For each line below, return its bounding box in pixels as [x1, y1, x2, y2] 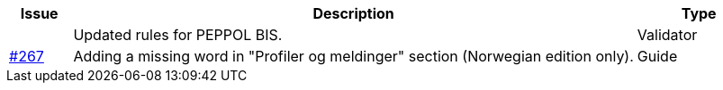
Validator [637, 26, 698, 44]
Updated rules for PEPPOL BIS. [73, 26, 283, 44]
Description [312, 4, 394, 22]
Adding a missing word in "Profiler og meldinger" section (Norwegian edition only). [73, 47, 634, 65]
